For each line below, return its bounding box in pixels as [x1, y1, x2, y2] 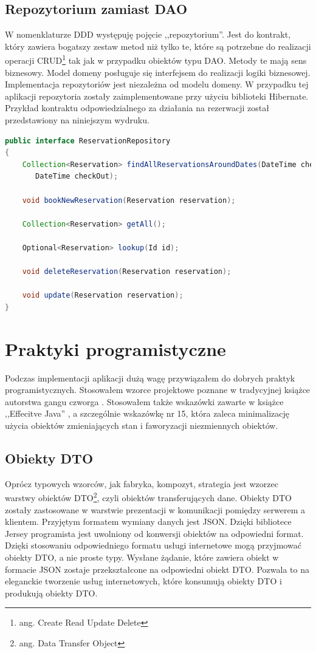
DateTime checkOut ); [35, 172, 118, 181]
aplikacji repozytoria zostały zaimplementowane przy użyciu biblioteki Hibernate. [5, 89, 309, 102]
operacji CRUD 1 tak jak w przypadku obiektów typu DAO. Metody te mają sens [5, 52, 307, 67]
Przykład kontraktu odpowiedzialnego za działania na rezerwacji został [5, 101, 269, 114]
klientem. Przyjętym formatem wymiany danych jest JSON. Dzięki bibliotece [5, 515, 292, 528]
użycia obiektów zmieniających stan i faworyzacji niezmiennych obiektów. [5, 419, 278, 432]
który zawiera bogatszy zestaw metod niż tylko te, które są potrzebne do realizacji [5, 39, 311, 52]
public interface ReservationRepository [5, 136, 171, 145]
